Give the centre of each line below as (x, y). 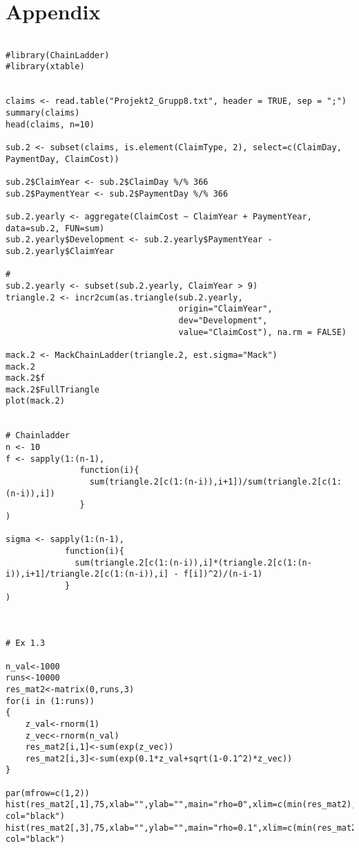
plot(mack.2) (35, 401)
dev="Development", (223, 320)
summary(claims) (43, 113)
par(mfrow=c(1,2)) (48, 793)
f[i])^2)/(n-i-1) (223, 574)
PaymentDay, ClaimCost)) (62, 159)
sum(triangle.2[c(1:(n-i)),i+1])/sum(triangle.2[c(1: (215, 482)
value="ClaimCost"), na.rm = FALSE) (262, 332)
